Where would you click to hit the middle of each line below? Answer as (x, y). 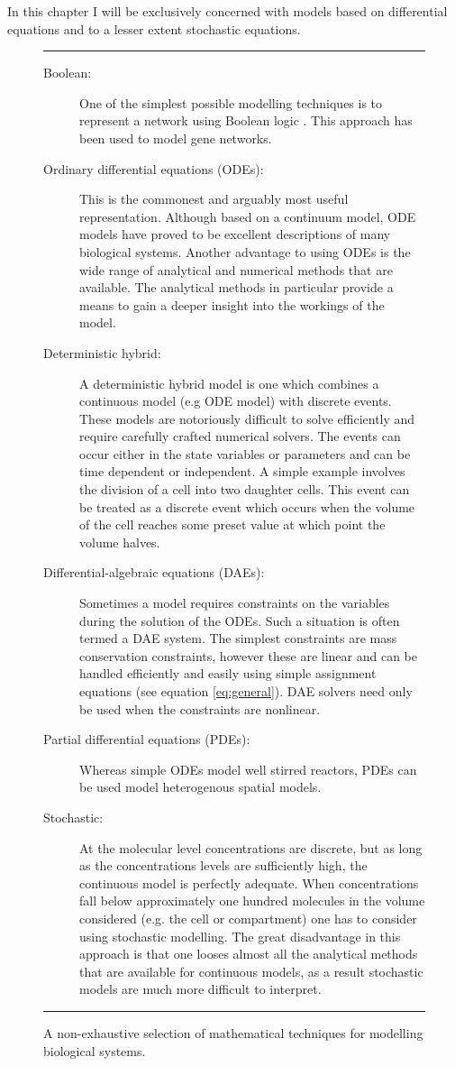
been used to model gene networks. (176, 138)
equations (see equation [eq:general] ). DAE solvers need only (246, 691)
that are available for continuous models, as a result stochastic (251, 971)
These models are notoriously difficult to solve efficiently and (247, 418)
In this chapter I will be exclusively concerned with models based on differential (227, 11)
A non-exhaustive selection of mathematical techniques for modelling (233, 1032)
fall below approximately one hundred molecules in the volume (252, 901)
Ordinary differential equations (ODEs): (154, 168)
